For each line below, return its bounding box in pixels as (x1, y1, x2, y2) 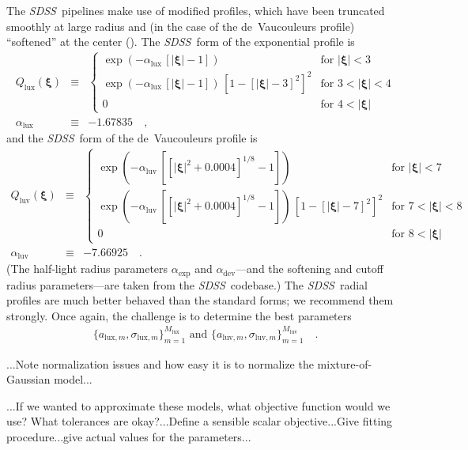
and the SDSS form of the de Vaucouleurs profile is (6, 130, 258, 146)
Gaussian (6, 371, 51, 388)
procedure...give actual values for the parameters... (6, 429, 251, 444)
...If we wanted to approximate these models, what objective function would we (6, 397, 391, 414)
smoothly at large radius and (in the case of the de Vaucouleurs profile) (6, 17, 355, 34)
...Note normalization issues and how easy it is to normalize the (6, 355, 314, 372)
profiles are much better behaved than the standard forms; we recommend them (6, 292, 394, 308)
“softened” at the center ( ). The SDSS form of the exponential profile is (6, 33, 355, 50)
